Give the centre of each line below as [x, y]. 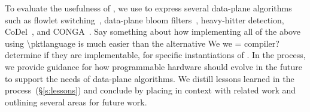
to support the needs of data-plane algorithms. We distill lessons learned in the [150, 78]
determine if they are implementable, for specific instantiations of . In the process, [155, 55]
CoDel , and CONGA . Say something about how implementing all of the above [153, 31]
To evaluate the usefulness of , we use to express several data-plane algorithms [148, 8]
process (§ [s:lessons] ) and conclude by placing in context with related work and [151, 90]
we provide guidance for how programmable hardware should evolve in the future [154, 66]
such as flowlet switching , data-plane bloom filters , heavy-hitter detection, [145, 19]
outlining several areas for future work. [76, 102]
